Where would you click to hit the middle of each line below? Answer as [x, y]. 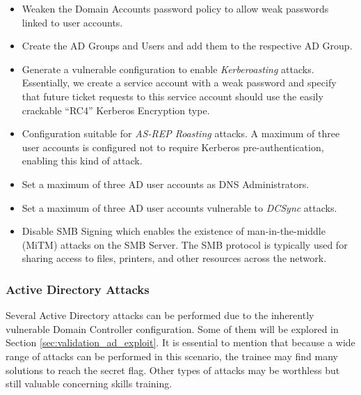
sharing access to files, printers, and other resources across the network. [174, 258]
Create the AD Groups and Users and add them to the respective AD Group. [187, 46]
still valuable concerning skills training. [89, 384]
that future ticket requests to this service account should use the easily [173, 96]
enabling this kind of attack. [82, 161]
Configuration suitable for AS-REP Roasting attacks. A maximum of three [181, 133]
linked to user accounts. [72, 22]
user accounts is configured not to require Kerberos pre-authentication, [173, 147]
